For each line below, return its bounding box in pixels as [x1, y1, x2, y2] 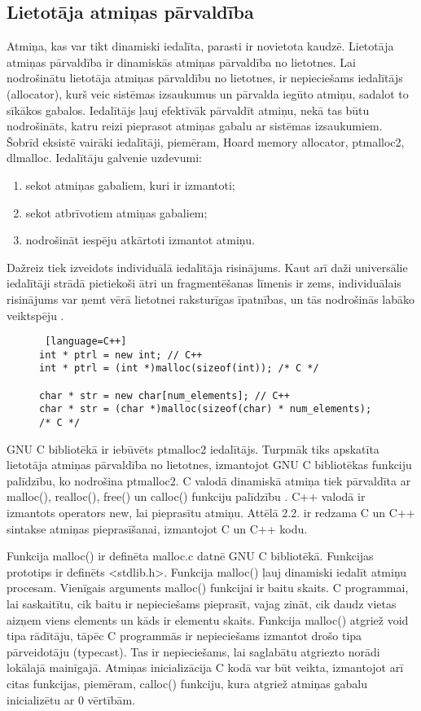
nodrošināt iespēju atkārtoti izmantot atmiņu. [25, 231, 255, 248]
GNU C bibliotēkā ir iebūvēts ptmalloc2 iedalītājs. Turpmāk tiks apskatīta [7, 440, 379, 457]
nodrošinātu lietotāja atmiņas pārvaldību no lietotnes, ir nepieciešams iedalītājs [7, 69, 403, 86]
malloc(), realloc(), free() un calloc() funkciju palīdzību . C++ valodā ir [7, 488, 366, 505]
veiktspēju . [7, 306, 64, 323]
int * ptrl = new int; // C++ [39, 349, 203, 361]
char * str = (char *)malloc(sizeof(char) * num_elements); [39, 403, 372, 415]
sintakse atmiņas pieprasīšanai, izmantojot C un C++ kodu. [7, 520, 308, 537]
